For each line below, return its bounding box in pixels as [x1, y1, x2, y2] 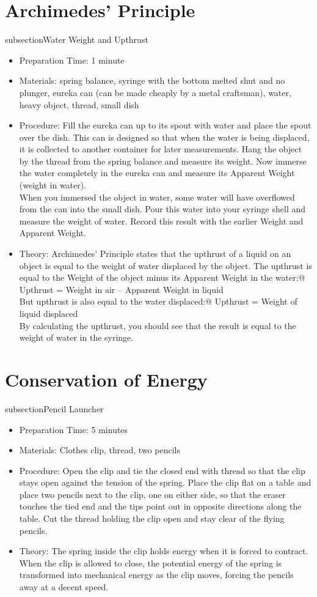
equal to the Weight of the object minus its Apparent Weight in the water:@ [19, 271, 305, 284]
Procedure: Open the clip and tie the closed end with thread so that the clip [19, 464, 305, 476]
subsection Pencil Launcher [5, 402, 104, 415]
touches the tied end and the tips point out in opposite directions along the [19, 500, 302, 513]
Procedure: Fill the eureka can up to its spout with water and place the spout [19, 119, 312, 132]
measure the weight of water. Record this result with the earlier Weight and [19, 214, 304, 227]
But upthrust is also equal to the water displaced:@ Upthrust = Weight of [19, 295, 297, 308]
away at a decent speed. [19, 580, 109, 593]
